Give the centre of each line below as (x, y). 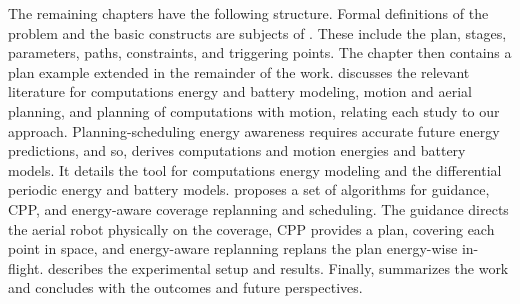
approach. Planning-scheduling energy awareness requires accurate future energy (254, 130)
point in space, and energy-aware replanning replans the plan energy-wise (233, 248)
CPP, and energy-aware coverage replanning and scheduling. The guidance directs (258, 208)
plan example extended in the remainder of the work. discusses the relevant (239, 71)
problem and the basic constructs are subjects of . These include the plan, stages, (257, 32)
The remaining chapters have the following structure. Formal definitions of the (248, 13)
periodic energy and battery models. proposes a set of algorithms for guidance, (249, 189)
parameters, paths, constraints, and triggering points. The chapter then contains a (260, 52)
